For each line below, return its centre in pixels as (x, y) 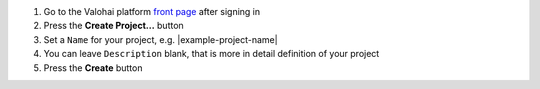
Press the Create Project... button (113, 26)
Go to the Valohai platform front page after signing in (152, 11)
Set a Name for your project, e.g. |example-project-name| (161, 39)
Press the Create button (93, 67)
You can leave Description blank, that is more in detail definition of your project (211, 54)
